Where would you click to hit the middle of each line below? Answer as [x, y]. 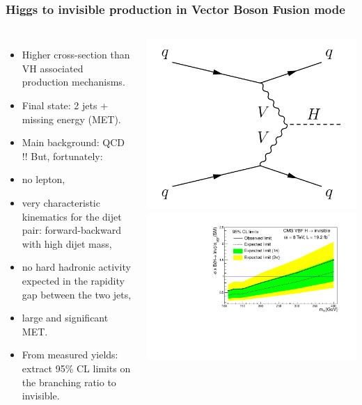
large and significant [65, 318]
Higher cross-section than [76, 55]
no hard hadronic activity [76, 267]
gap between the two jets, [77, 294]
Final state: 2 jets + [65, 105]
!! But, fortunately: [62, 156]
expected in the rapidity [73, 280]
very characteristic [61, 202]
